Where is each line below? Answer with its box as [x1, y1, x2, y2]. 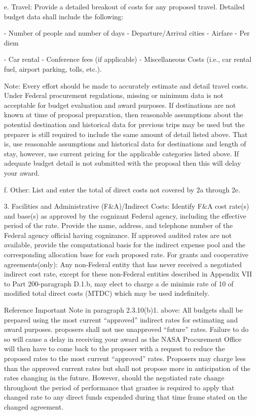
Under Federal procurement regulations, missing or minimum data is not [4, 90, 223, 100]
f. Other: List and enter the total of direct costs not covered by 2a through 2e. [4, 184, 240, 194]
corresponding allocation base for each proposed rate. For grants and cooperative [4, 249, 249, 260]
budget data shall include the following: [4, 11, 124, 21]
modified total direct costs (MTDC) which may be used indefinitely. [4, 288, 210, 298]
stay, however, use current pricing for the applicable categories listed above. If [4, 148, 239, 158]
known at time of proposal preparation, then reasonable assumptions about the [4, 109, 243, 120]
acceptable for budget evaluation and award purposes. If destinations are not [4, 99, 236, 110]
